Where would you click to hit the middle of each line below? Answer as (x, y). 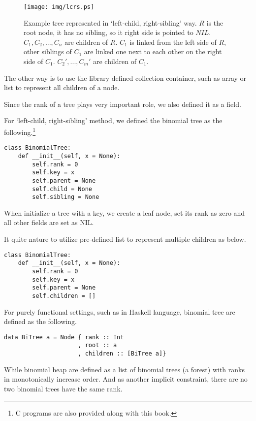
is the (215, 22)
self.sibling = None (66, 197)
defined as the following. (40, 321)
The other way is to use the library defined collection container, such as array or (125, 78)
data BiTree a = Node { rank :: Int (64, 337)
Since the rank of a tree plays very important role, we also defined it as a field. (123, 104)
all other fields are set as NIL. (49, 222)
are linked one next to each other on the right (153, 51)
